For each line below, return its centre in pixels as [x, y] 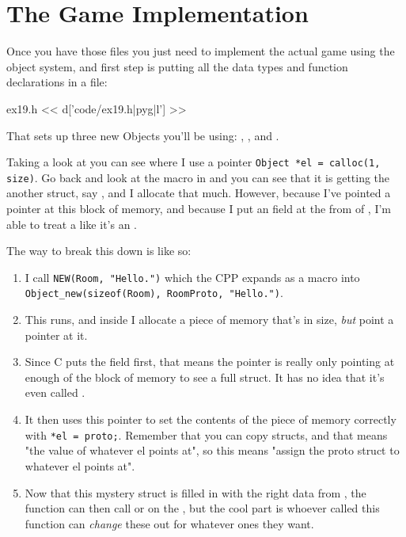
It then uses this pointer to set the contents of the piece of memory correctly [211, 419]
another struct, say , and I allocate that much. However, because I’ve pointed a [199, 193]
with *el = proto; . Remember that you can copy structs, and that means [206, 434]
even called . [55, 392]
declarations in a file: [57, 82]
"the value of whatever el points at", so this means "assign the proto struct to [212, 450]
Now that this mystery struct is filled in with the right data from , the [195, 492]
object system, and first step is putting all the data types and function [177, 66]
